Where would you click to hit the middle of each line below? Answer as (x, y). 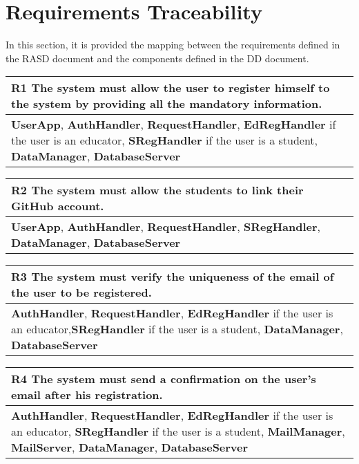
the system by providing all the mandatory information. (167, 104)
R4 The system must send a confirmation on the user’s (164, 379)
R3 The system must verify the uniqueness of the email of (173, 277)
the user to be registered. (81, 293)
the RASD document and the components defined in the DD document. (157, 58)
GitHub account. (58, 206)
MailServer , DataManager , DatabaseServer (130, 447)
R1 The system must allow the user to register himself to (171, 88)
